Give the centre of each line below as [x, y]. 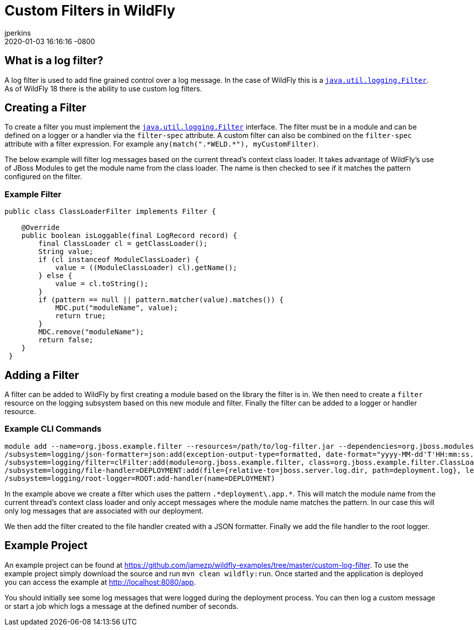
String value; [66, 252]
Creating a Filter [45, 108]
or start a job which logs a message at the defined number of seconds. [122, 606]
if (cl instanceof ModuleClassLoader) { [119, 260]
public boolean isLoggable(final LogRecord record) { [129, 236]
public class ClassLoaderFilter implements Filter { [110, 212]
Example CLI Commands [53, 429]
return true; [81, 316]
